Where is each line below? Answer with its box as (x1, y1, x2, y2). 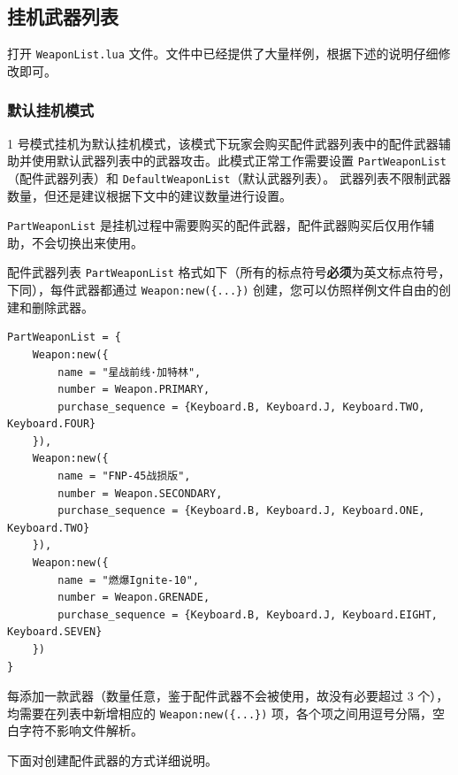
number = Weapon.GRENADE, (57, 591, 210, 604)
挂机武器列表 (7, 3, 118, 30)
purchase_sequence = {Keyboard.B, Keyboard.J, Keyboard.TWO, (57, 400, 425, 413)
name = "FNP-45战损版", (57, 470, 191, 483)
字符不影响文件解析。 (19, 721, 143, 740)
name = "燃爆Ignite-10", (57, 573, 200, 587)
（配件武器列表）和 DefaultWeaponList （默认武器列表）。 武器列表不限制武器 (7, 168, 452, 187)
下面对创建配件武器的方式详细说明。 (7, 751, 218, 770)
